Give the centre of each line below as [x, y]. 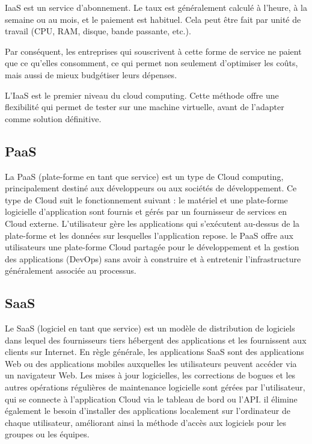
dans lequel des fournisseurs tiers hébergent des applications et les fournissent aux [156, 340]
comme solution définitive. [53, 118]
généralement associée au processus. [71, 270]
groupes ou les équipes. [47, 434]
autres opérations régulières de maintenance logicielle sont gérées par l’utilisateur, [155, 387]
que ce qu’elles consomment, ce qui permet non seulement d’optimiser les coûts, [151, 63]
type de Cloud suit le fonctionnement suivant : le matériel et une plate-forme [146, 199]
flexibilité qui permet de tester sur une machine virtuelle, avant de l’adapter [145, 107]
